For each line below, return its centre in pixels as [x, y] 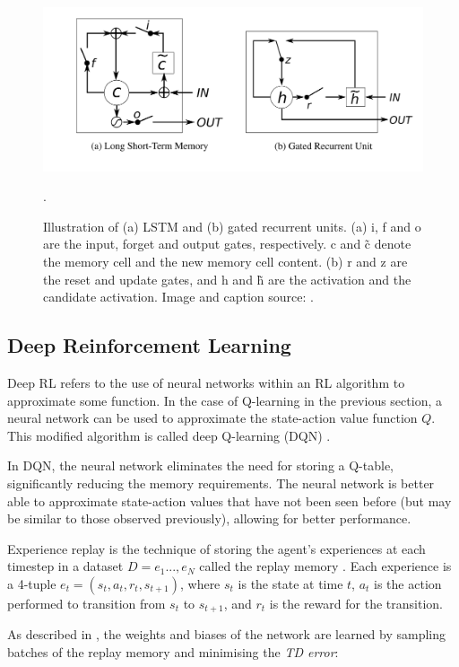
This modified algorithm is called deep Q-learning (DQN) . [169, 435]
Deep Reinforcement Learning [149, 345]
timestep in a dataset [65, 566]
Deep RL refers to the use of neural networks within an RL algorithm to [206, 382]
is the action [408, 583]
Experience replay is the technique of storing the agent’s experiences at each [217, 548]
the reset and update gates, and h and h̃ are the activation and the [227, 279]
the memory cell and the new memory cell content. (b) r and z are [225, 261]
